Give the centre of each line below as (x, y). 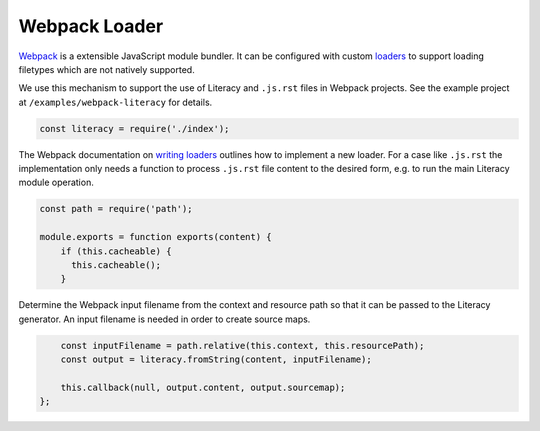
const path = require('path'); (116, 209)
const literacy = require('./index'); (134, 128)
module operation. (56, 182)
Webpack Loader (91, 26)
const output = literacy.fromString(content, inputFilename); (216, 359)
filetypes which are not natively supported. (106, 69)
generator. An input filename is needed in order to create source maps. (164, 319)
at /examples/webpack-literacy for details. (115, 102)
